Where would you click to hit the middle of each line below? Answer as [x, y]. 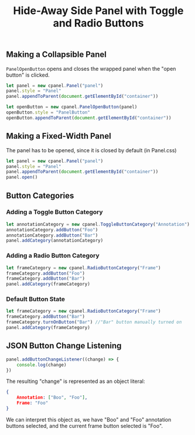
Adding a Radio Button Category [53, 256]
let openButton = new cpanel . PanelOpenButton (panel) [72, 107]
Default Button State [36, 299]
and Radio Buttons [98, 23]
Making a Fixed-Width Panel [59, 136]
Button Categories [40, 195]
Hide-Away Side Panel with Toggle [98, 11]
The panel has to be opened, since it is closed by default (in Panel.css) [91, 150]
